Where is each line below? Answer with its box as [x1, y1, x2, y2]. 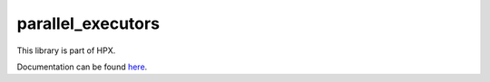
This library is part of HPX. [16, 45, 116, 56]
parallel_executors [16, 14, 161, 33]
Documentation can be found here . [16, 61, 148, 72]
